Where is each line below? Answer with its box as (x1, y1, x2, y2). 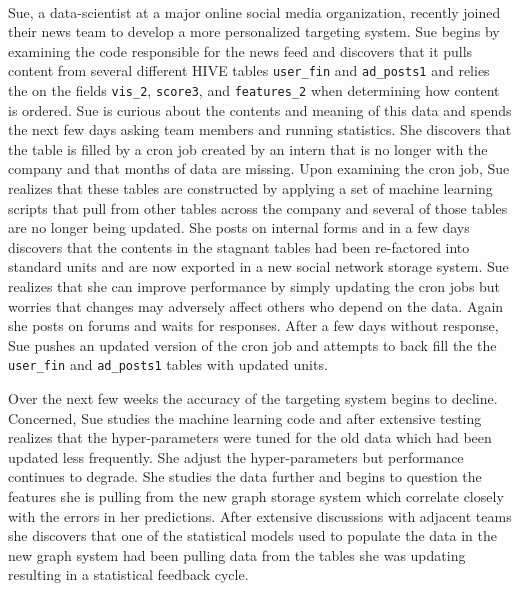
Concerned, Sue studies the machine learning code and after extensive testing (8, 407, 482, 428)
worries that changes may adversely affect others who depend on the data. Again (8, 295, 504, 316)
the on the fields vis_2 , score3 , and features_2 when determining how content (8, 80, 500, 101)
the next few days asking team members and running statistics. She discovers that (8, 119, 512, 140)
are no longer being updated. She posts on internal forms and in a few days (8, 217, 470, 238)
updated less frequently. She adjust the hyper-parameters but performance (8, 446, 464, 467)
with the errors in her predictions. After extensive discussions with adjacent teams (8, 505, 512, 526)
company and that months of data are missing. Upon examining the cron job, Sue (8, 158, 510, 179)
